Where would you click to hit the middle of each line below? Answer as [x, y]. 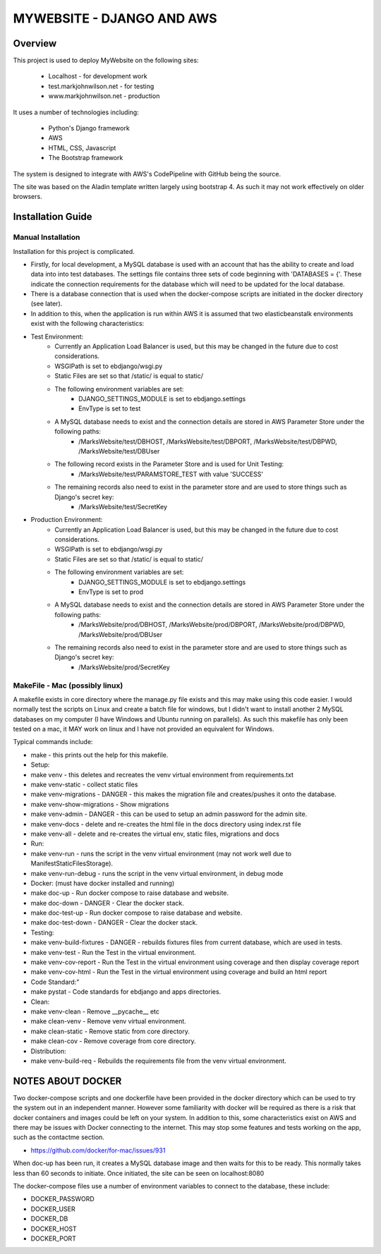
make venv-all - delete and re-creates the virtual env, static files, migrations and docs [155, 834]
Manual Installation [47, 238]
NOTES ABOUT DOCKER [67, 1081]
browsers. [28, 197]
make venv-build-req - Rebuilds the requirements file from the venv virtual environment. [159, 1061]
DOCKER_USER [53, 1209]
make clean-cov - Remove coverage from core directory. [114, 1041]
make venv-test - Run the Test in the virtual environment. [114, 952]
